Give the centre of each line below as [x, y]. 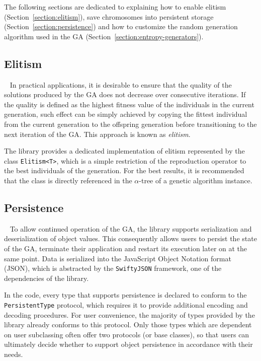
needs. [14, 354]
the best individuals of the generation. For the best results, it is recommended [124, 170]
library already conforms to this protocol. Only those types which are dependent [128, 324]
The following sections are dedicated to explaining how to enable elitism [115, 7]
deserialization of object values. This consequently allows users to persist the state [130, 238]
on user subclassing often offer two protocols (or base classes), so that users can [127, 334]
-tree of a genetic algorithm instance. [196, 180]
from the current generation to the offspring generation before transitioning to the [130, 124]
